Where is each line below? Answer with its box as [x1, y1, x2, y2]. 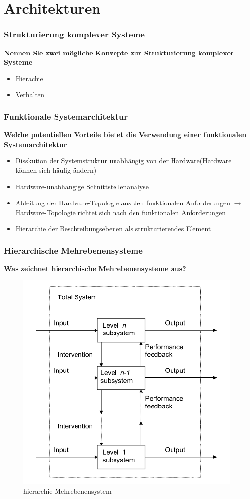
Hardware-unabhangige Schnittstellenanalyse [15, 181, 149, 191]
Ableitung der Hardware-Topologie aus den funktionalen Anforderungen [15, 198, 230, 208]
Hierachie [15, 73, 43, 83]
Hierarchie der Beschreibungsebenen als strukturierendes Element [15, 223, 211, 234]
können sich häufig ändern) [15, 165, 96, 175]
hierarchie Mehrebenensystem [23, 485, 112, 496]
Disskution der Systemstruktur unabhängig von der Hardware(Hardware [15, 155, 231, 166]
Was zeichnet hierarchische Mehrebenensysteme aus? [4, 263, 186, 274]
